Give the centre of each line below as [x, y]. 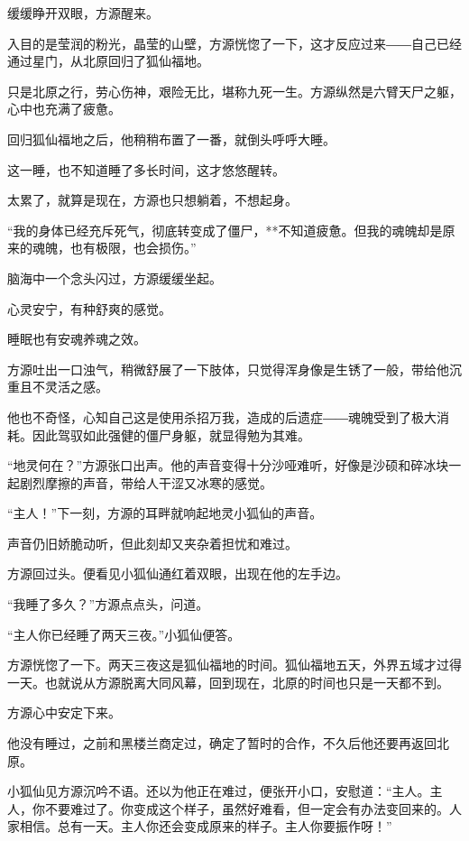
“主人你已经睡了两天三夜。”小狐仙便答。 [124, 634]
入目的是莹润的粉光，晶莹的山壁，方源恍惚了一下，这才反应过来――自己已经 [234, 43]
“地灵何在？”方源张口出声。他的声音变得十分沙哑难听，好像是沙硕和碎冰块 [228, 465]
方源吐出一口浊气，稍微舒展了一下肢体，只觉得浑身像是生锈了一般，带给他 [228, 369]
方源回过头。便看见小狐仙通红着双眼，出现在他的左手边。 [178, 573]
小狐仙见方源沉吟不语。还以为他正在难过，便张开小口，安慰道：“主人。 [219, 791]
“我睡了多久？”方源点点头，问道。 [108, 604]
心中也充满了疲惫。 [64, 109]
